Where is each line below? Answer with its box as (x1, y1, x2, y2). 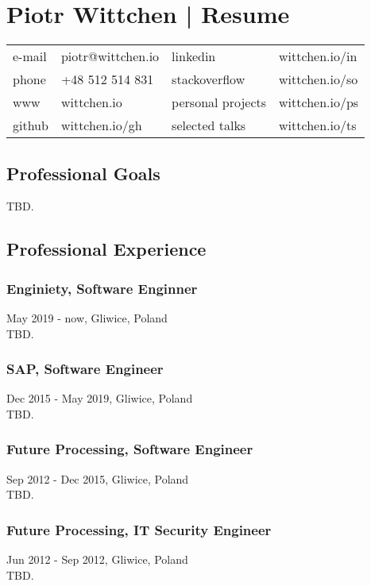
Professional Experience (6, 237, 207, 261)
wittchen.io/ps (279, 93, 359, 112)
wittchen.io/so (279, 70, 358, 89)
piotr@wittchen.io (60, 47, 160, 66)
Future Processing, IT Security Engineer (6, 519, 272, 539)
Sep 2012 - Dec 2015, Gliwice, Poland (6, 470, 189, 487)
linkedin (172, 47, 216, 66)
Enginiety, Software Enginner (6, 278, 198, 298)
